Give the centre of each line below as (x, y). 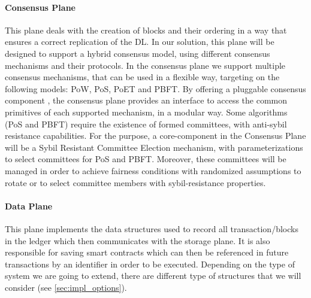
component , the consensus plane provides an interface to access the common (146, 100)
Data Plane (29, 206)
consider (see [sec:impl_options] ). (66, 287)
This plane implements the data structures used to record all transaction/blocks (152, 228)
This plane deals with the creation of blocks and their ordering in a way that (146, 30)
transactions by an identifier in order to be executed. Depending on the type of (150, 264)
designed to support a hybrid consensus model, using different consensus (138, 53)
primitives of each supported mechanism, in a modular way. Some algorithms (146, 112)
